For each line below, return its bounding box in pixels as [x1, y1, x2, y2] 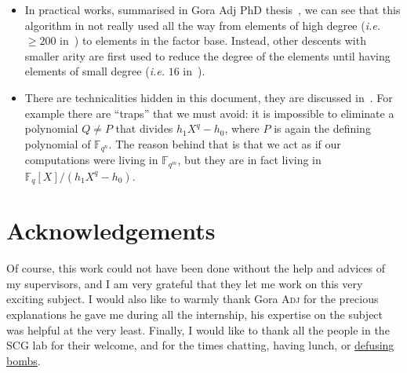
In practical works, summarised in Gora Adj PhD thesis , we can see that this [24, 2, 401, 17]
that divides [115, 120, 173, 137]
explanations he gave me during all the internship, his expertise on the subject [6, 306, 383, 323]
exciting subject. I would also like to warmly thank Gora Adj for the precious [6, 291, 379, 307]
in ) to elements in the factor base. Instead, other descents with [60, 32, 366, 49]
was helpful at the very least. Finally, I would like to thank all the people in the [6, 321, 390, 338]
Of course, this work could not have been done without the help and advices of [6, 260, 385, 276]
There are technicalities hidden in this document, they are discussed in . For [24, 89, 393, 105]
